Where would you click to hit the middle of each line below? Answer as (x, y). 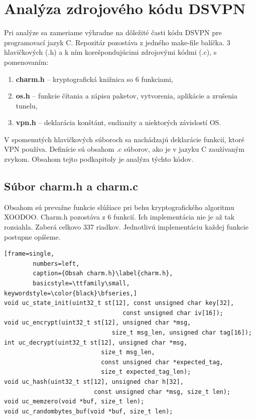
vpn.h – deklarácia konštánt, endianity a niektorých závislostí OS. (118, 122)
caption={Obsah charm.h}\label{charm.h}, (103, 274)
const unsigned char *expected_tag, (162, 362)
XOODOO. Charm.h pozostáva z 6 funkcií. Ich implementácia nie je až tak (119, 217)
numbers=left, (56, 264)
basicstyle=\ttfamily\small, (81, 284)
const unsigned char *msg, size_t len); (162, 392)
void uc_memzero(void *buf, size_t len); (74, 402)
